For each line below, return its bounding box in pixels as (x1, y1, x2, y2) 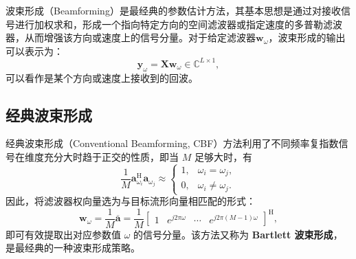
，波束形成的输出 (268, 30, 346, 45)
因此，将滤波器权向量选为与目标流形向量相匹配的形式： (5, 194, 256, 208)
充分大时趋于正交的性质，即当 (43, 150, 179, 164)
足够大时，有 (194, 150, 252, 164)
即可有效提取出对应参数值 (5, 227, 121, 241)
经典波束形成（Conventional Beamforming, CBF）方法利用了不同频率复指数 (5, 136, 339, 150)
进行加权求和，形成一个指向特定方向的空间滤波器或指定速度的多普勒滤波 (14, 16, 342, 31)
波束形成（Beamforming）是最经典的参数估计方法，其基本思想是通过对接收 (5, 3, 341, 17)
